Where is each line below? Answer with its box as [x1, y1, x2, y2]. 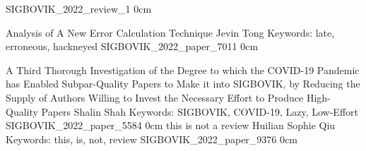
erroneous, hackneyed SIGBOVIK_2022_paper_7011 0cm [6, 39, 259, 54]
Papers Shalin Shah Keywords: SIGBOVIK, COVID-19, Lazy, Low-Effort [41, 104, 358, 119]
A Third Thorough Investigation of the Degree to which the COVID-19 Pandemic [6, 62, 360, 77]
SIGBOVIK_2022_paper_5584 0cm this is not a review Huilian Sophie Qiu [6, 118, 336, 133]
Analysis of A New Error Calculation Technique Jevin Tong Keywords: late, [6, 25, 335, 40]
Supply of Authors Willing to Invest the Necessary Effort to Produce [6, 90, 304, 104]
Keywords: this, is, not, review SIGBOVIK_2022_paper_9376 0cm [6, 131, 297, 146]
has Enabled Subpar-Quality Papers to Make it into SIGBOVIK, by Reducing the [6, 76, 360, 91]
